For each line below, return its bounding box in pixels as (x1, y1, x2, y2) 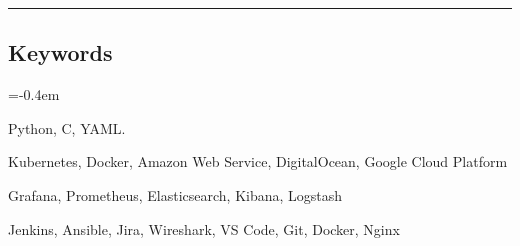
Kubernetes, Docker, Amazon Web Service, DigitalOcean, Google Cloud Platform (8, 151, 508, 172)
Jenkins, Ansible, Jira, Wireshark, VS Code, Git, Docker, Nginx (8, 218, 400, 239)
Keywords (8, 37, 113, 68)
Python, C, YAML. (8, 117, 126, 138)
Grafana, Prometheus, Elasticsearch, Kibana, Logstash (8, 184, 343, 205)
